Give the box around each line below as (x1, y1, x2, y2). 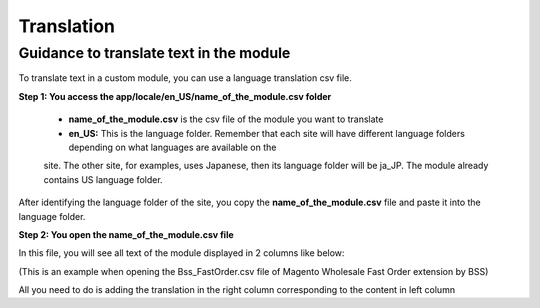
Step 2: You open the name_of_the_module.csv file (18, 228, 234, 240)
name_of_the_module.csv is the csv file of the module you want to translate (68, 113, 384, 125)
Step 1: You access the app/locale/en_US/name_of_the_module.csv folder (18, 90, 332, 102)
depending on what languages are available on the (68, 141, 277, 153)
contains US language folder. (43, 173, 164, 185)
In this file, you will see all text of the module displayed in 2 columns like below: (18, 247, 345, 259)
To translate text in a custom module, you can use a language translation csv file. (18, 72, 352, 84)
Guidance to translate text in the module (18, 44, 291, 62)
